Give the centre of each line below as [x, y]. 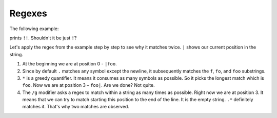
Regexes [28, 13]
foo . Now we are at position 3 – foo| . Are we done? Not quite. [88, 85]
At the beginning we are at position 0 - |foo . [70, 64]
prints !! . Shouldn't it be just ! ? [43, 38]
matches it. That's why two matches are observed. [76, 107]
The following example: [34, 29]
